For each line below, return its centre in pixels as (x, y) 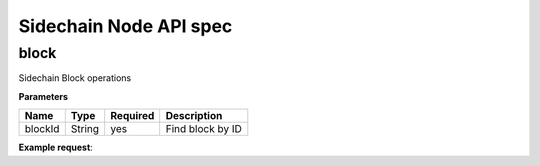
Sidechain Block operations (75, 78)
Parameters (43, 96)
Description (194, 116)
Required (132, 116)
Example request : (56, 147)
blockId (42, 129)
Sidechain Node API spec (125, 26)
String (85, 129)
